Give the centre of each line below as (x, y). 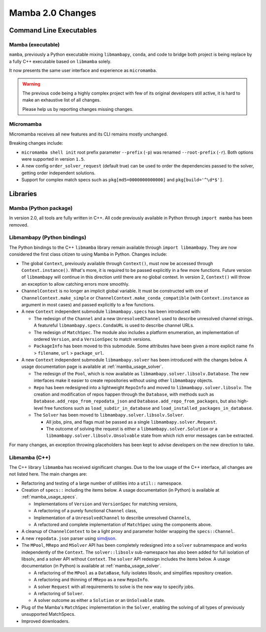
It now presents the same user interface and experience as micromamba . (83, 70)
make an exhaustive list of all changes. (62, 100)
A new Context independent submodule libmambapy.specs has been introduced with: (111, 312)
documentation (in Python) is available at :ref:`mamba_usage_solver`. (92, 566)
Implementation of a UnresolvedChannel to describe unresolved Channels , (112, 518)
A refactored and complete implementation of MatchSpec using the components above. (123, 525)
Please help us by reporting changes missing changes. (78, 109)
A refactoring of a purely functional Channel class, (85, 511)
